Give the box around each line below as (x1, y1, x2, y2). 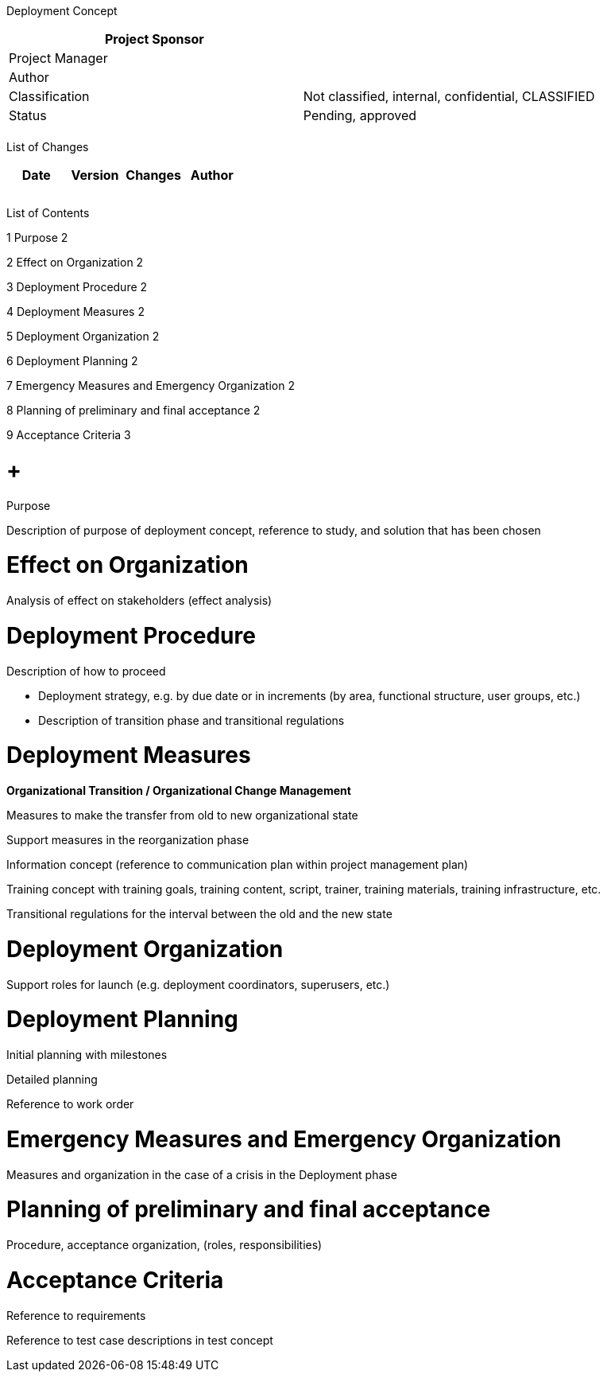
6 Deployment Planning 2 (6, 354, 138, 368)
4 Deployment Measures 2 (6, 305, 145, 318)
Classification (9, 88, 90, 104)
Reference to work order (6, 1097, 134, 1111)
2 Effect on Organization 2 (6, 255, 144, 269)
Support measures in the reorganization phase (6, 833, 249, 847)
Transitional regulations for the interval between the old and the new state (6, 907, 392, 921)
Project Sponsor (104, 31, 204, 47)
